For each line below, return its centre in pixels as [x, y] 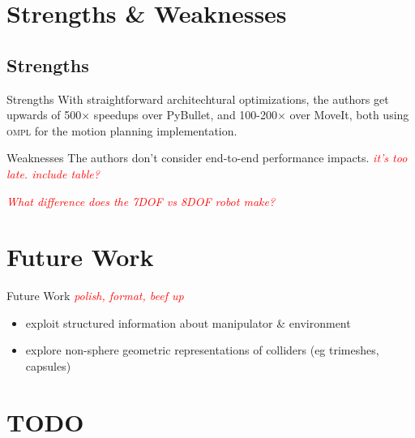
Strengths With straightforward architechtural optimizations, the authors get [198, 99]
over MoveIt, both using [349, 115]
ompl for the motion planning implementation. [122, 130]
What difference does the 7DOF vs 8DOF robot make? [141, 201]
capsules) [48, 366]
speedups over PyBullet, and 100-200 [186, 115]
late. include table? [53, 173]
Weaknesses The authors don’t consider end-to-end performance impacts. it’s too [207, 158]
